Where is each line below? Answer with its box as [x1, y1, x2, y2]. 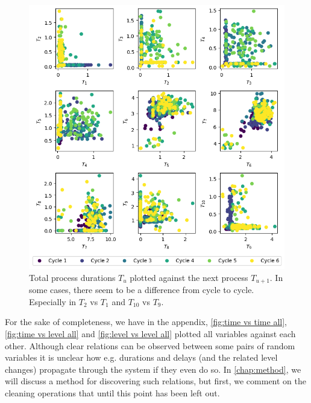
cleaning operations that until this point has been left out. [5, 386, 220, 399]
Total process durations [29, 271, 116, 283]
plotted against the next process [130, 271, 248, 283]
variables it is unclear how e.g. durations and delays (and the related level [5, 351, 278, 364]
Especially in [29, 295, 77, 308]
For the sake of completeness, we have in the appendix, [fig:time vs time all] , [5, 315, 287, 328]
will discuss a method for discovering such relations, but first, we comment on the [5, 375, 306, 387]
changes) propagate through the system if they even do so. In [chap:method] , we [5, 363, 301, 375]
